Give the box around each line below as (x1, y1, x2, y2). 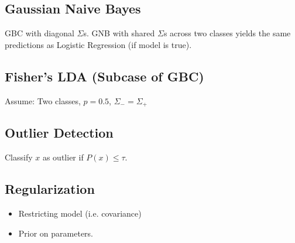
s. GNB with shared (83, 27, 155, 39)
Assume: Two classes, (5, 94, 81, 107)
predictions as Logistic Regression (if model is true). (5, 38, 192, 50)
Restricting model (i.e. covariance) (18, 207, 142, 220)
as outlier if (42, 151, 84, 163)
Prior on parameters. (18, 227, 94, 239)
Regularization (5, 180, 95, 198)
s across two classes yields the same (163, 27, 291, 39)
